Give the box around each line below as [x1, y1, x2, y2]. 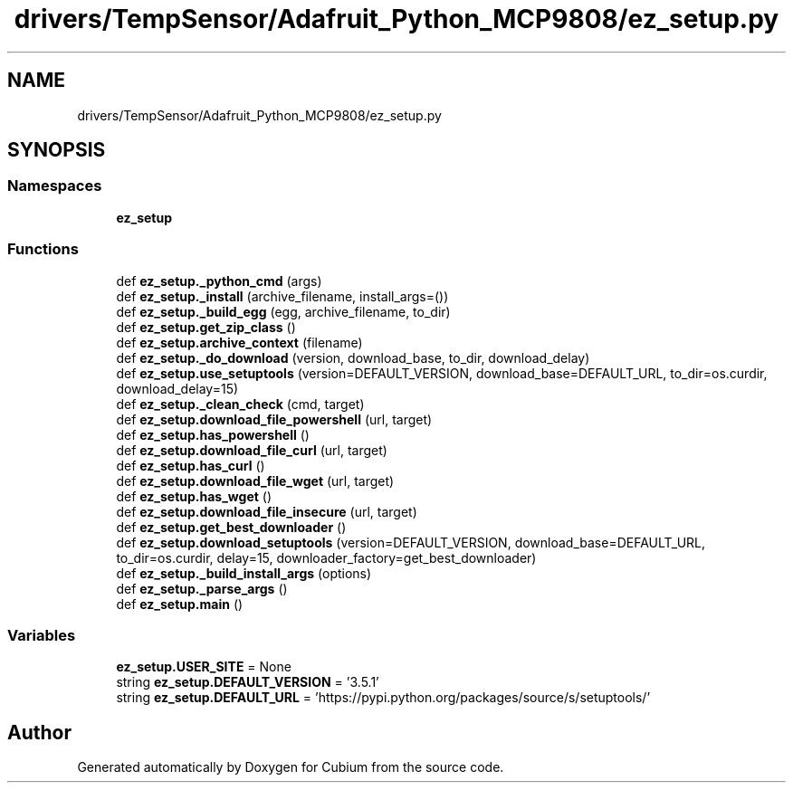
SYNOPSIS [7, 138, 106, 162]
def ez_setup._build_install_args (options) [116, 565, 372, 581]
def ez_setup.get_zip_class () [116, 319, 296, 335]
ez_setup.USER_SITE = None [116, 659, 291, 675]
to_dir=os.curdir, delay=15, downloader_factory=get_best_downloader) [116, 549, 537, 566]
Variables [7, 625, 76, 644]
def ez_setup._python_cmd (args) [116, 272, 322, 289]
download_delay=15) [116, 380, 239, 396]
